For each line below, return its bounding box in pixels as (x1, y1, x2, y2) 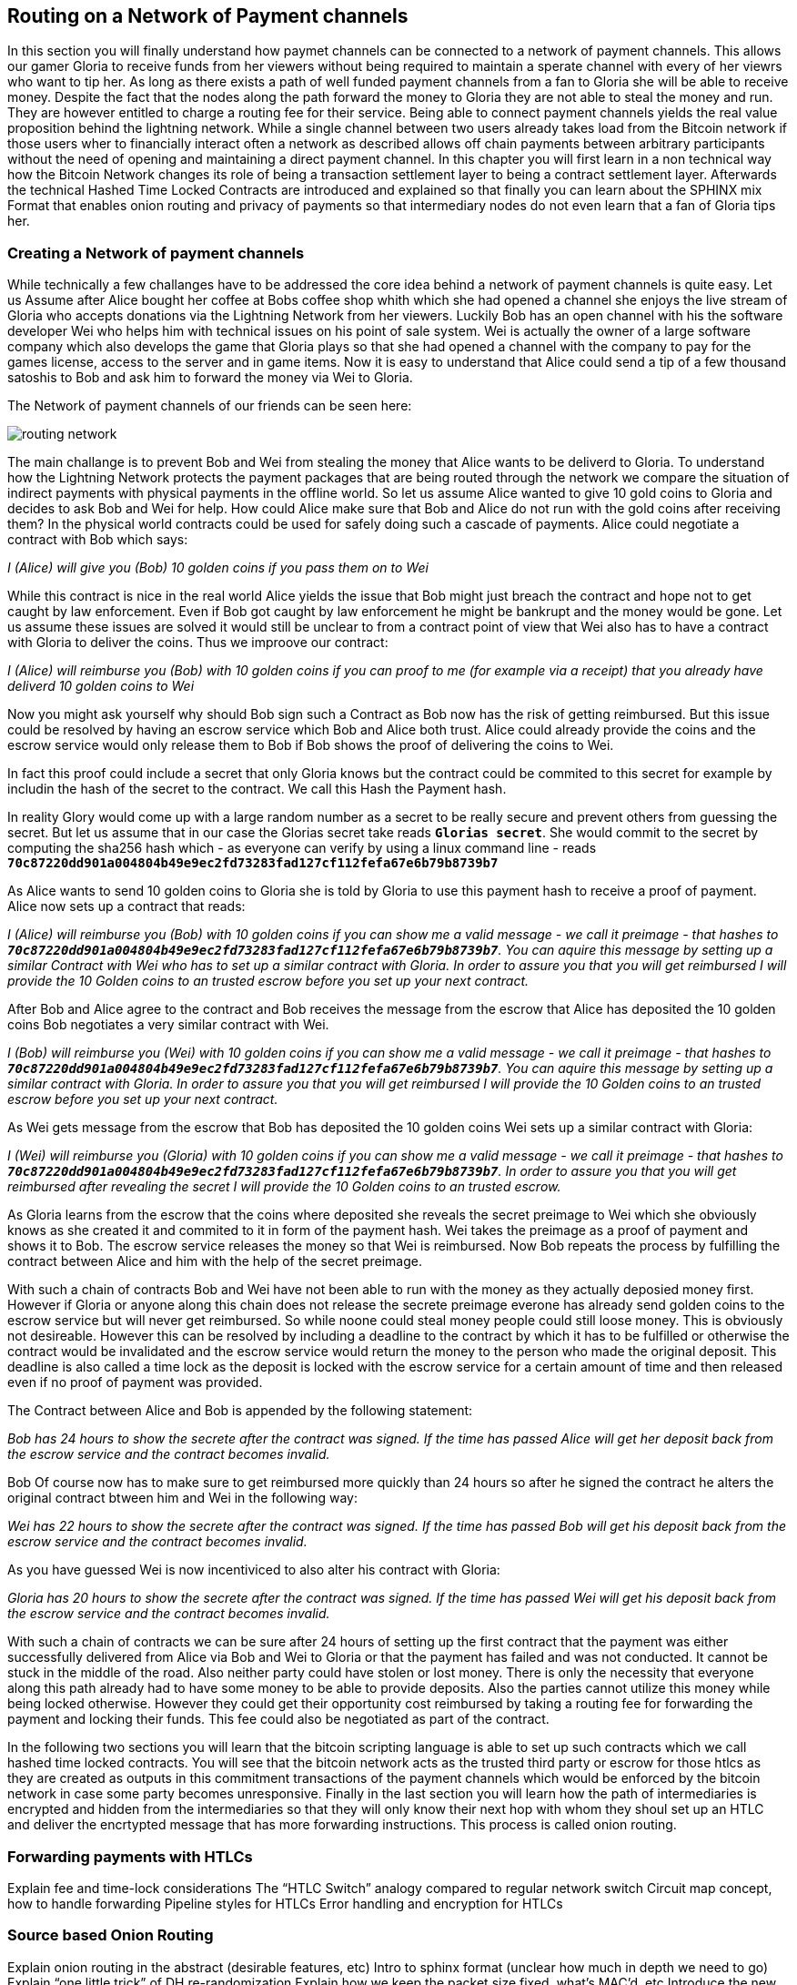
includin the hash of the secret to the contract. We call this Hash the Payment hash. (7, 781, 507, 797)
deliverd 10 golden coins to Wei (7, 678, 195, 694)
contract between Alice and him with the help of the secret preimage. (7, 1253, 422, 1270)
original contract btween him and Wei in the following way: (7, 1490, 358, 1506)
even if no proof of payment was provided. (7, 1374, 263, 1391)
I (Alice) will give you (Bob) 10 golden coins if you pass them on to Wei (7, 560, 429, 576)
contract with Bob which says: (7, 532, 188, 548)
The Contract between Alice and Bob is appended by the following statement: (7, 1403, 473, 1419)
